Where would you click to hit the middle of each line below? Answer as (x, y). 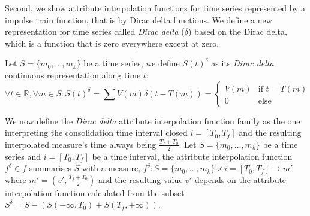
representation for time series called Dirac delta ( (95, 31)
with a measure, (111, 168)
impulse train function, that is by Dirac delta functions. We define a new (139, 19)
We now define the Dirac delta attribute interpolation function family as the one (153, 121)
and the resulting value (140, 179)
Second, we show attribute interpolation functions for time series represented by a (155, 8)
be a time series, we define (132, 63)
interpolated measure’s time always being (81, 144)
